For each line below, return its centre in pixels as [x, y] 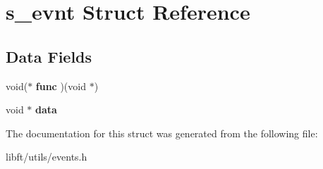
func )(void [61, 86]
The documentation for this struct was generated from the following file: [162, 133]
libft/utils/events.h [47, 157]
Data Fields [49, 56]
